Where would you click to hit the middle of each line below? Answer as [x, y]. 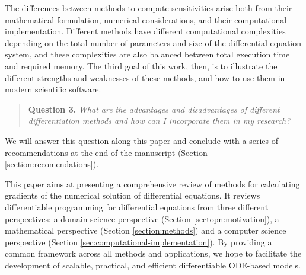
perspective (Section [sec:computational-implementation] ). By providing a [138, 242]
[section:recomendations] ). [52, 164]
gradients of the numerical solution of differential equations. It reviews [133, 195]
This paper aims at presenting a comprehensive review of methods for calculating [152, 183]
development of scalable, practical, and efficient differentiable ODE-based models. [153, 265]
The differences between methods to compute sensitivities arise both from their [149, 8]
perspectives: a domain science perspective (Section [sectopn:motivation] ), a [142, 218]
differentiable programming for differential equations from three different [137, 207]
